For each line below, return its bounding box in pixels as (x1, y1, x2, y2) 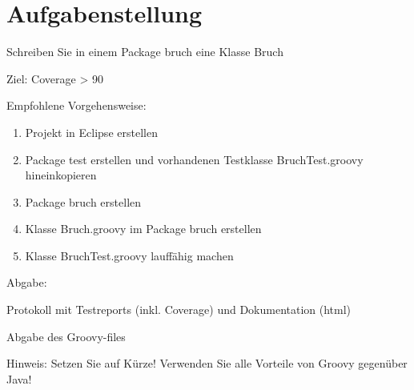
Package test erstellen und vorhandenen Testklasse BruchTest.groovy (25, 151, 364, 167)
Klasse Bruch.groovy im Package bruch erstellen (25, 220, 262, 237)
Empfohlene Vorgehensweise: (6, 97, 147, 114)
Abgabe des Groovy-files (6, 328, 126, 344)
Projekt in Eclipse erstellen (25, 123, 158, 140)
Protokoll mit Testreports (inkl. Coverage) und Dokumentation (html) (6, 301, 352, 318)
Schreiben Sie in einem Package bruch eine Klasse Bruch (6, 43, 283, 60)
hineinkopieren (25, 167, 97, 183)
